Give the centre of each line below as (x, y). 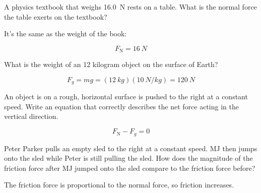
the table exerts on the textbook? (56, 16)
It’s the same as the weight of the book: (66, 34)
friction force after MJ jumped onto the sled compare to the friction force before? (130, 168)
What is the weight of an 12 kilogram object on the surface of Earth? (111, 64)
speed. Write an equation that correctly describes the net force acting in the (121, 106)
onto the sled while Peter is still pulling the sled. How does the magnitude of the (128, 158)
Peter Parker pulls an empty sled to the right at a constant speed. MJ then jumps (131, 148)
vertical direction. (31, 116)
